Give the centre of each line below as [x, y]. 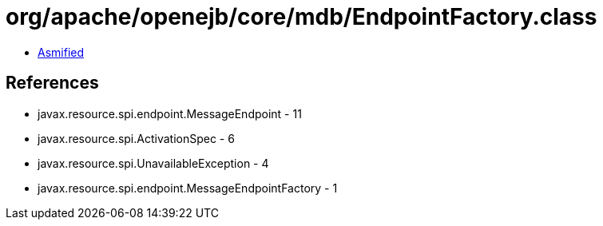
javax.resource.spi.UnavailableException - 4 [153, 163]
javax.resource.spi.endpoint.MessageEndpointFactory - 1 [188, 188]
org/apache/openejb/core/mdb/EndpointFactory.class [301, 17]
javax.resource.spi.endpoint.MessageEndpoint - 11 [170, 113]
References [52, 83]
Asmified [61, 52]
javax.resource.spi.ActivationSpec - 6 [136, 138]
